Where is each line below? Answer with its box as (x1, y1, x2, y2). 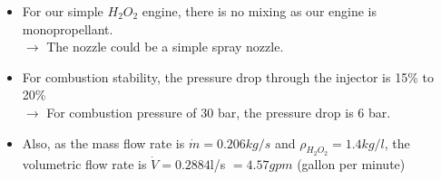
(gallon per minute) (297, 154, 406, 173)
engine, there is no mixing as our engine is (142, 2, 377, 20)
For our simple (22, 2, 103, 20)
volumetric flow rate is (22, 154, 147, 173)
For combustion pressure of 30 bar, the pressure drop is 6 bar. (46, 102, 391, 121)
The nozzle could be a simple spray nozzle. (46, 37, 284, 56)
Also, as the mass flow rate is (22, 133, 185, 152)
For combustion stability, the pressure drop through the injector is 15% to (22, 67, 434, 86)
